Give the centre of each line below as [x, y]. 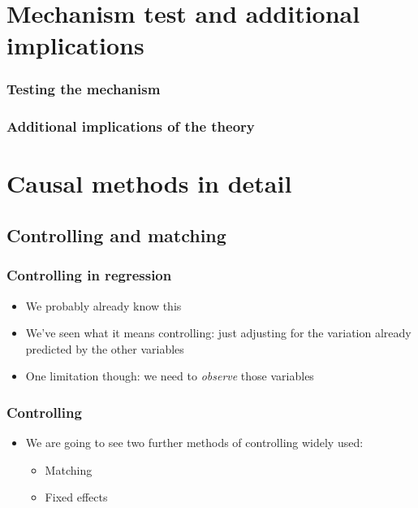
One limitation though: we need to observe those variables [170, 376]
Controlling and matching [116, 235]
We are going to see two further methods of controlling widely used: [194, 443]
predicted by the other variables [105, 348]
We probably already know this [103, 305]
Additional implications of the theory [131, 126]
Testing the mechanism [84, 89]
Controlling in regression [89, 275]
